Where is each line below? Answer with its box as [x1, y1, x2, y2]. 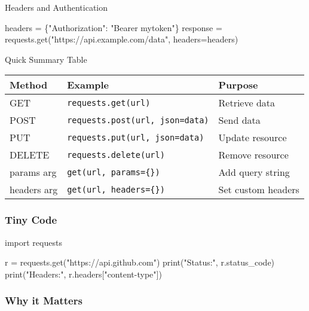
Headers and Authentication [5, 1, 108, 13]
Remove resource [218, 148, 289, 162]
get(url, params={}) [67, 167, 160, 177]
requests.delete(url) [67, 150, 165, 160]
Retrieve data [218, 96, 276, 110]
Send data [218, 113, 261, 127]
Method [10, 78, 48, 92]
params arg [10, 165, 57, 179]
